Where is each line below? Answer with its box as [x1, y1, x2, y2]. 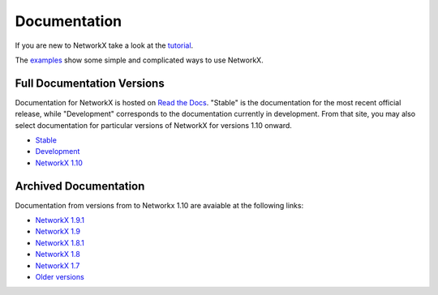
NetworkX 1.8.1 [35, 237, 85, 247]
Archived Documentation [15, 179, 145, 193]
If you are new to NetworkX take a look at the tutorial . [15, 41, 194, 50]
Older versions [35, 272, 84, 282]
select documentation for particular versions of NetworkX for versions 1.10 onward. [15, 120, 292, 130]
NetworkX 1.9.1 [35, 216, 85, 225]
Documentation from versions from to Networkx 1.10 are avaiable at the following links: [15, 200, 304, 210]
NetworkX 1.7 [35, 260, 80, 271]
